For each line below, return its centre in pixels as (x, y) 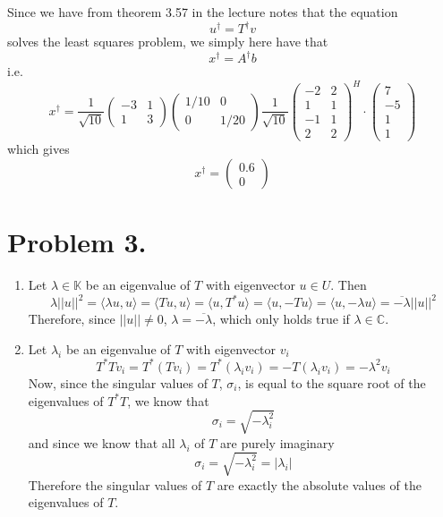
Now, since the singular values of (118, 382)
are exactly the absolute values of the (319, 484)
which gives (38, 149)
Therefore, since (72, 319)
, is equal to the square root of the (332, 382)
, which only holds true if (281, 319)
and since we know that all (102, 442)
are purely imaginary (277, 442)
